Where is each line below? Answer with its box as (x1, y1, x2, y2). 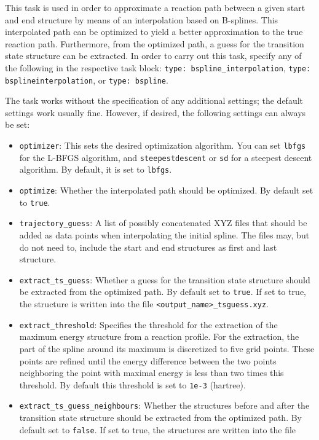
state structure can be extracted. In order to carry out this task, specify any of (5, 49, 302, 62)
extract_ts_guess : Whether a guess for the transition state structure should (19, 273, 310, 286)
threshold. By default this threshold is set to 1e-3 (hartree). (19, 378, 246, 391)
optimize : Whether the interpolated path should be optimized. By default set (19, 184, 313, 197)
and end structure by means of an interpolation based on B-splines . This (5, 13, 278, 26)
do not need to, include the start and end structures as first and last (19, 240, 277, 253)
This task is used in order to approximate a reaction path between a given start (5, 1, 305, 14)
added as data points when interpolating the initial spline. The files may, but (19, 229, 310, 241)
